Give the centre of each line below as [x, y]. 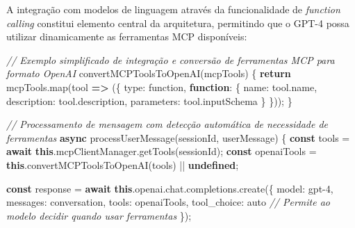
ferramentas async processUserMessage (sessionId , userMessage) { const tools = [178, 137]
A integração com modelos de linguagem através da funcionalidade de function [173, 9]
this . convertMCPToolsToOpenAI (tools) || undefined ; [123, 164]
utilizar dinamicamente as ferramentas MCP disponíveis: [127, 36]
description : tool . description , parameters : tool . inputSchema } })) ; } [149, 100]
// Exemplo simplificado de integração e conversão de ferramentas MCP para [171, 59]
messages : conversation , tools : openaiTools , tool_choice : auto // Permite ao [168, 202]
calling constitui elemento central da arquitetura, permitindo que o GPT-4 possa [178, 23]
